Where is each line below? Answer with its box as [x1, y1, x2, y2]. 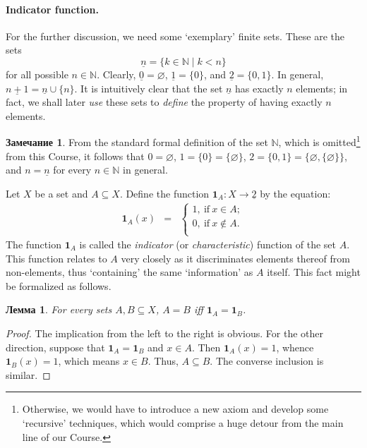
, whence [276, 339, 314, 354]
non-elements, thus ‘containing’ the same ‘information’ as [6, 265, 253, 279]
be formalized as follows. [6, 278, 112, 293]
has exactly [235, 80, 284, 95]
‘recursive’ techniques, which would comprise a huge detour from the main [22, 415, 344, 430]
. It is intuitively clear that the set [74, 80, 223, 95]
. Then [191, 339, 221, 354]
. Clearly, [97, 66, 136, 81]
